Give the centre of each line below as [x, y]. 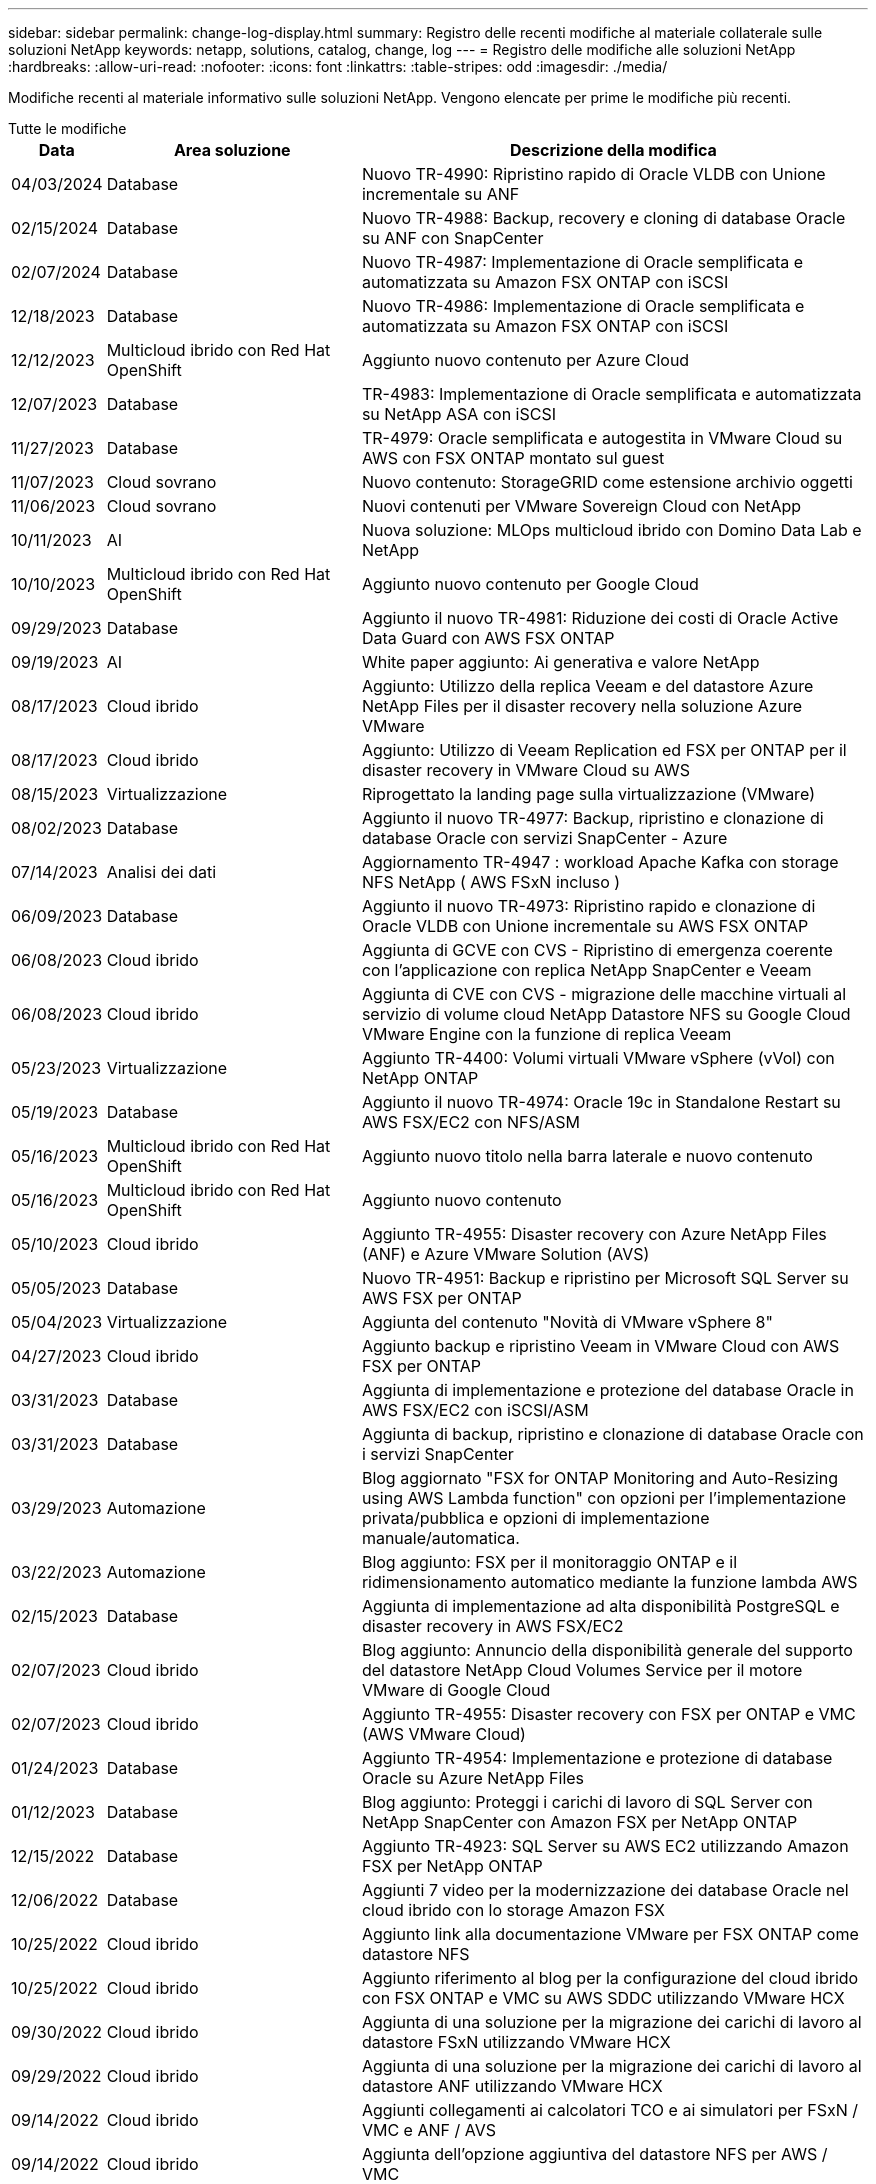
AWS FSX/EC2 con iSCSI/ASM [475, 1410]
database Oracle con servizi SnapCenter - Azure [544, 838]
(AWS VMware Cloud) [443, 1734]
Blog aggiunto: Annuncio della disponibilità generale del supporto [607, 1650]
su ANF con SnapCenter [452, 238]
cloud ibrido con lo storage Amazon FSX [513, 1910]
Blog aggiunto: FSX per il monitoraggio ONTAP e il [549, 1562]
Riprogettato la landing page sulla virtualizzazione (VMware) [588, 794]
